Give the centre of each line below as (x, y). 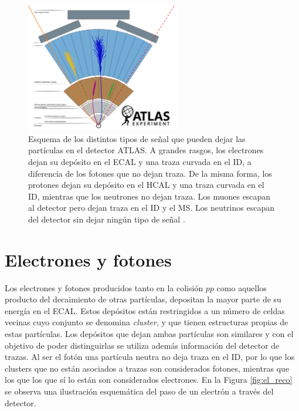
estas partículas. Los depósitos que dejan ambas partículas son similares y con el (149, 333)
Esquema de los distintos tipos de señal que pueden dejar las (137, 138)
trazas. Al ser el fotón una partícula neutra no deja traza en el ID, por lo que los (150, 357)
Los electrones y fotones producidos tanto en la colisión (104, 287)
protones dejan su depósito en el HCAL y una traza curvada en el (146, 185)
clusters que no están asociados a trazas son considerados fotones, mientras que (147, 368)
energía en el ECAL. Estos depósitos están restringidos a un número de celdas (145, 310)
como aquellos (242, 287)
